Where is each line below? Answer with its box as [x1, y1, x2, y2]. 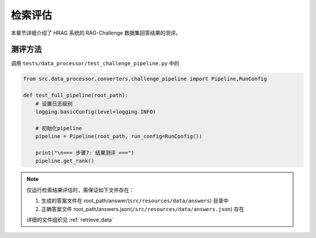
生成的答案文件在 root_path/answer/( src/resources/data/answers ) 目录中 [41, 197, 229, 205]
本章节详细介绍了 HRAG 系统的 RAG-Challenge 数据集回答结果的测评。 [11, 29, 181, 36]
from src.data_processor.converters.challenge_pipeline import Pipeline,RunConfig [23, 76, 267, 82]
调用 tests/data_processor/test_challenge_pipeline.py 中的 [11, 60, 180, 67]
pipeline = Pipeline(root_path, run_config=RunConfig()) [35, 133, 202, 140]
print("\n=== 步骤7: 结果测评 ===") [35, 149, 135, 156]
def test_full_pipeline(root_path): [23, 92, 129, 99]
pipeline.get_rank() [35, 158, 95, 164]
